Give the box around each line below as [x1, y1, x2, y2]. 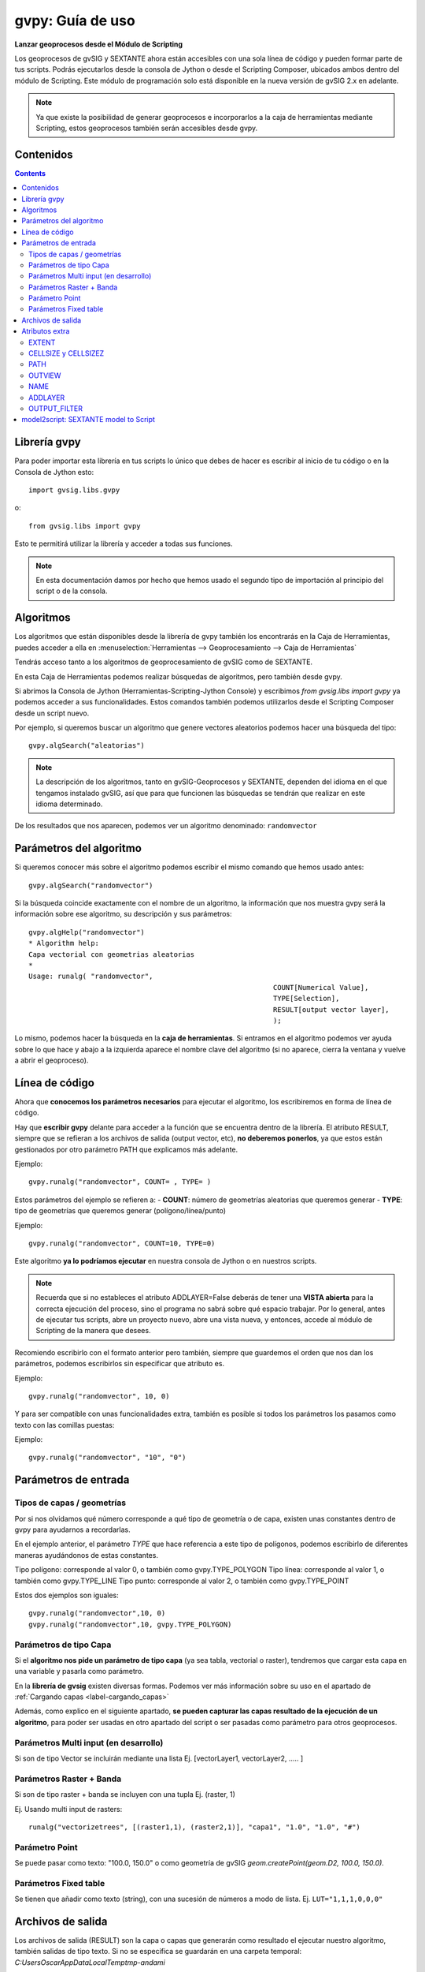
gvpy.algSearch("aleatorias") [28, 741, 146, 750]
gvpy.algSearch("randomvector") [28, 880, 153, 890]
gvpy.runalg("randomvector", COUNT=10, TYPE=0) [28, 1238, 216, 1248]
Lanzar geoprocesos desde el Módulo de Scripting [14, 39, 183, 49]
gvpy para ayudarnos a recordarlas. [14, 1525, 131, 1534]
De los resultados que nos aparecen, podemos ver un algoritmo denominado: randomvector [14, 821, 318, 831]
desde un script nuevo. [14, 708, 90, 718]
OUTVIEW [28, 371, 61, 380]
